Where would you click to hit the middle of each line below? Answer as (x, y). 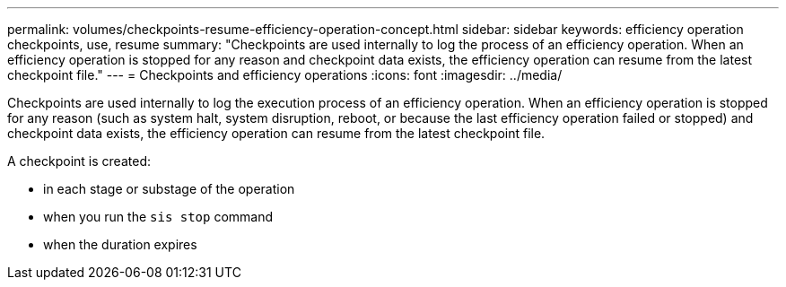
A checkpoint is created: (79, 161)
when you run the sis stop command (158, 217)
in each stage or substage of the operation (169, 189)
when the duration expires (120, 244)
